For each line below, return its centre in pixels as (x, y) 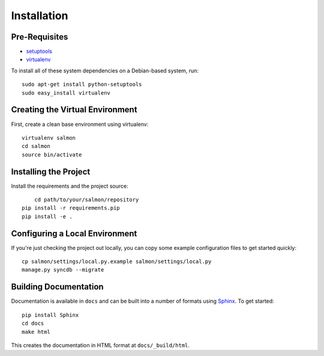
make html (36, 332)
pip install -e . (47, 216)
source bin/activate (52, 155)
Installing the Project (51, 172)
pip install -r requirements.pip (71, 208)
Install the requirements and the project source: (70, 186)
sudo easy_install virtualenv (66, 93)
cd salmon (36, 146)
